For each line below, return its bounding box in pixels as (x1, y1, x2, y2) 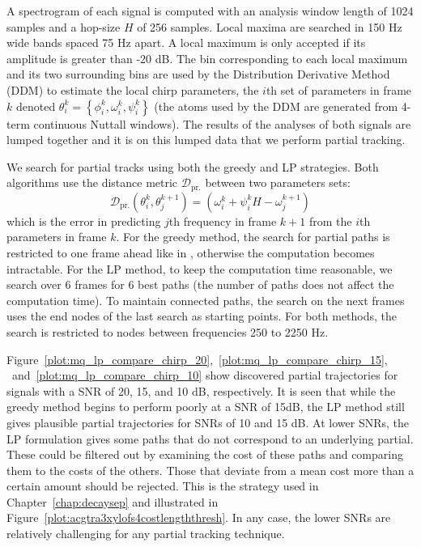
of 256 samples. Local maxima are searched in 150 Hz (137, 18, 402, 35)
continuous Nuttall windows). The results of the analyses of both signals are (33, 115, 411, 132)
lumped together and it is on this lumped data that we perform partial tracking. (6, 131, 406, 148)
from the (308, 212, 352, 229)
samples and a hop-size (6, 18, 121, 35)
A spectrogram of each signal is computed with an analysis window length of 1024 (6, 2, 414, 19)
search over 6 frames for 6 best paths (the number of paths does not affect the (6, 276, 394, 293)
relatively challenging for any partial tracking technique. (6, 525, 285, 542)
